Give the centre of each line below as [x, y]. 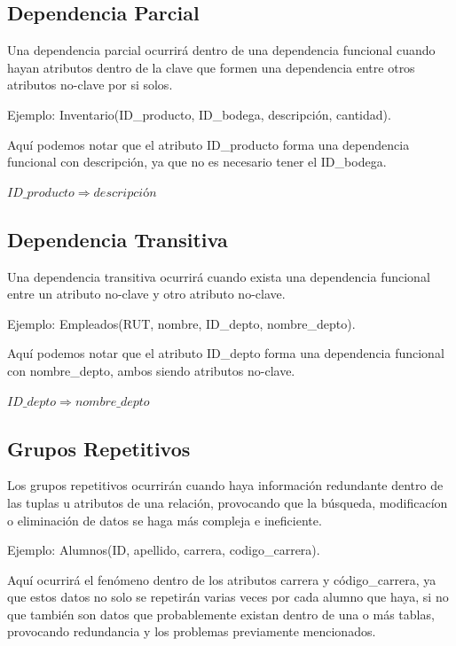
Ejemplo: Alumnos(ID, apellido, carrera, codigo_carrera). [164, 550]
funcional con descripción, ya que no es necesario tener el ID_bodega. [197, 162]
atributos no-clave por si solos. [90, 85]
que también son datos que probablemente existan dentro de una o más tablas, [221, 614]
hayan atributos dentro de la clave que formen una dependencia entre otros [211, 67]
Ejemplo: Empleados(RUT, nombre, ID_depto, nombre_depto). [181, 323]
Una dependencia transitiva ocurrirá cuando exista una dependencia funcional [219, 276]
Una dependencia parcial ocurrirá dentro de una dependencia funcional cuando [221, 50]
